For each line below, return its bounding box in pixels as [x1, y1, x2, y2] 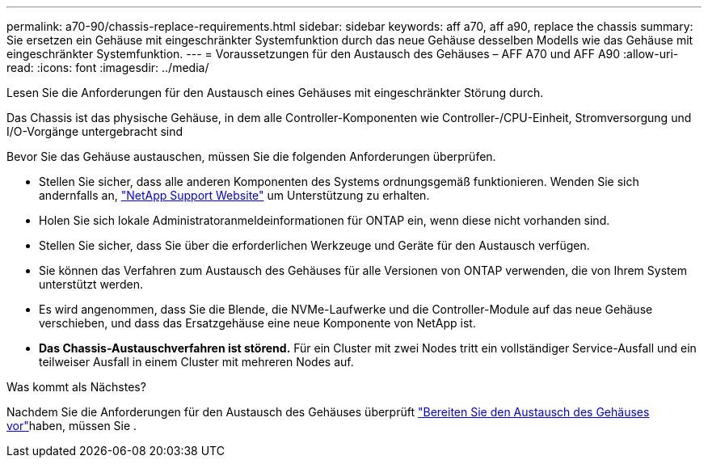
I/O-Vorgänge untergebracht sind [6, 124, 183, 138]
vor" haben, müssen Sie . [6, 419, 137, 432]
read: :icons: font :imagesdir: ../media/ [6, 61, 209, 74]
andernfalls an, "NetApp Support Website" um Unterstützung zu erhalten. [39, 188, 430, 202]
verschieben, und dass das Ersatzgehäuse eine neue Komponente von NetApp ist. [39, 316, 476, 330]
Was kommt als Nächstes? [6, 380, 146, 394]
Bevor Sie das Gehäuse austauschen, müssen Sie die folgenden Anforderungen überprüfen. [6, 150, 496, 163]
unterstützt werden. [39, 277, 143, 291]
